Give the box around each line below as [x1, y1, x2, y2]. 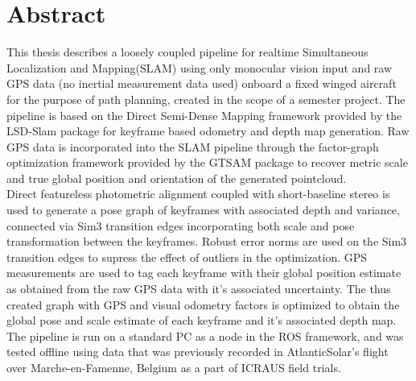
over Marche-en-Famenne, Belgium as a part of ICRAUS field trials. [6, 359, 341, 375]
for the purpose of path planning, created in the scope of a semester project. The [6, 90, 406, 107]
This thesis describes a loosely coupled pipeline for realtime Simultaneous [6, 43, 369, 60]
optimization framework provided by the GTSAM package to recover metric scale [6, 154, 408, 171]
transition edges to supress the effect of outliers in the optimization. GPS [6, 248, 368, 265]
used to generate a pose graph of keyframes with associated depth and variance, [6, 201, 400, 218]
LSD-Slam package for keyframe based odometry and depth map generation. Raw [6, 122, 410, 139]
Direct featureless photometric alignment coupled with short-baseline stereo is [6, 185, 390, 202]
